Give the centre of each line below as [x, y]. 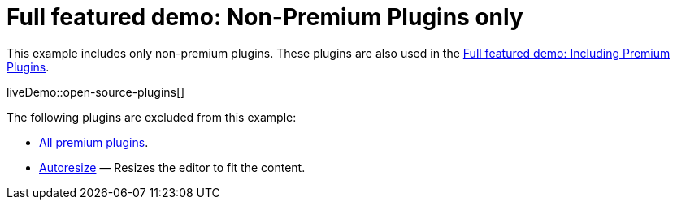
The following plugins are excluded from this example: [152, 117]
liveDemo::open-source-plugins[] [96, 92]
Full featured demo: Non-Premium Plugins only [265, 17]
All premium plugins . [94, 142]
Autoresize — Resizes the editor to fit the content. [172, 167]
